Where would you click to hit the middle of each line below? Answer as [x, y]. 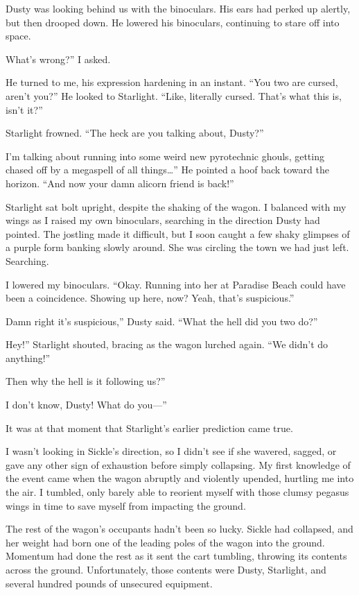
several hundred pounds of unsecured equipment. [109, 583]
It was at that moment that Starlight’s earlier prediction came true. [149, 428]
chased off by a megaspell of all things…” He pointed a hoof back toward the [167, 170]
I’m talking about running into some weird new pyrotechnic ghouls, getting [165, 156]
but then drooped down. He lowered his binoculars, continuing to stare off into [173, 22]
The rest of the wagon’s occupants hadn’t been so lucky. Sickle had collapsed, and [179, 529]
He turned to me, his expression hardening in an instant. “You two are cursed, [172, 82]
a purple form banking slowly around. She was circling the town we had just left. [177, 247]
